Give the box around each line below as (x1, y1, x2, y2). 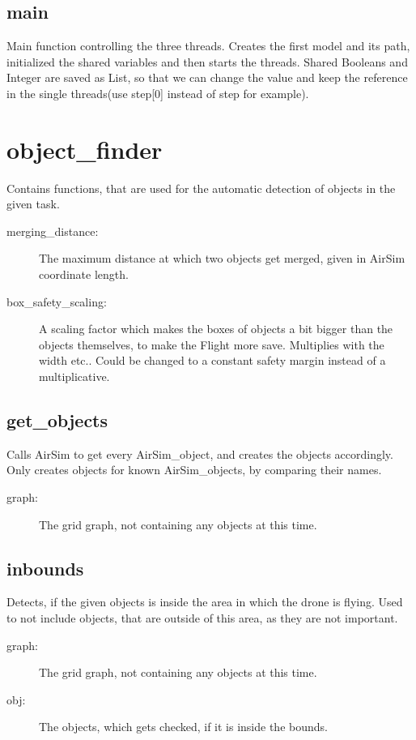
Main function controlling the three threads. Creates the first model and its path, (6, 37, 410, 54)
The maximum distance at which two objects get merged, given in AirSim (39, 250, 405, 267)
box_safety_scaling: (6, 293, 107, 310)
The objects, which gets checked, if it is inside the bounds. (39, 718, 328, 735)
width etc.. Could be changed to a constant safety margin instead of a (39, 352, 386, 369)
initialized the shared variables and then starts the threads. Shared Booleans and (6, 53, 408, 70)
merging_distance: (6, 222, 99, 239)
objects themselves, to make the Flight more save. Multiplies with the (39, 336, 384, 353)
